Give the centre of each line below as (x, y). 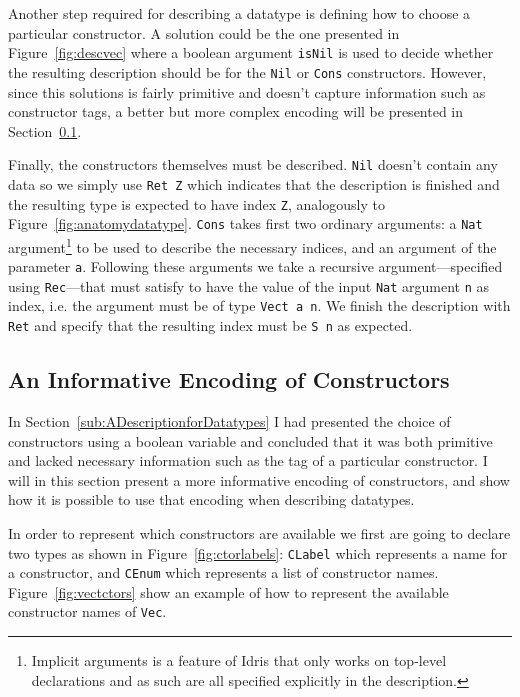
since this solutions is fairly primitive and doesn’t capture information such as (247, 91)
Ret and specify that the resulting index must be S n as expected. (210, 325)
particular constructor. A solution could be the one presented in (204, 32)
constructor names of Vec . (87, 611)
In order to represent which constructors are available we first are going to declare (259, 532)
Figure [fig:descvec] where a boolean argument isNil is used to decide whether (251, 52)
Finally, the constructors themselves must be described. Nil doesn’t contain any (253, 164)
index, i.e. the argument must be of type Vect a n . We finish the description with (259, 305)
